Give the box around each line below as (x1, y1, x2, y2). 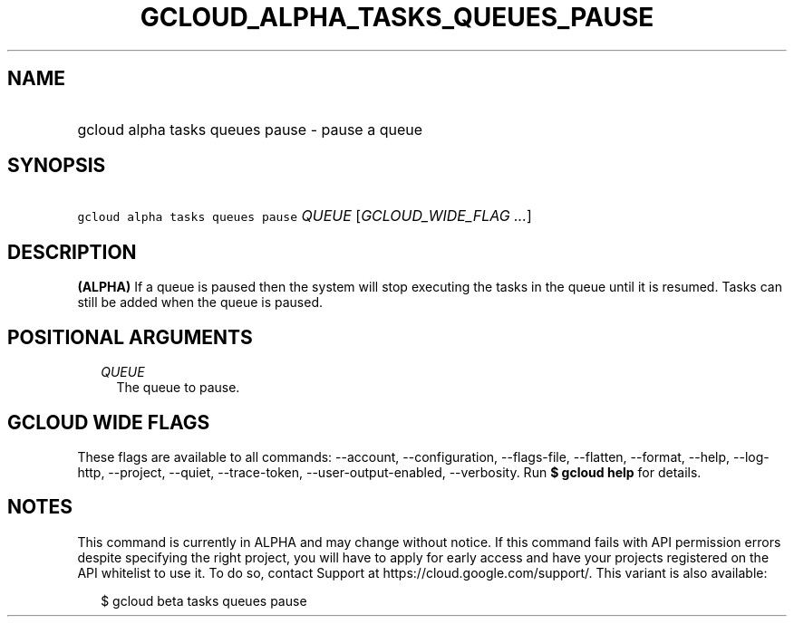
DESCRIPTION (7, 240, 137, 264)
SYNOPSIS (7, 154, 106, 178)
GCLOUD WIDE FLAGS (7, 410, 210, 434)
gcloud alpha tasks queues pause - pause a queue (77, 120, 423, 139)
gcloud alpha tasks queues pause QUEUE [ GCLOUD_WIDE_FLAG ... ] (77, 206, 532, 226)
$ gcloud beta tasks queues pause (101, 592, 307, 609)
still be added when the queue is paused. (77, 294, 323, 311)
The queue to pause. (116, 379, 240, 396)
